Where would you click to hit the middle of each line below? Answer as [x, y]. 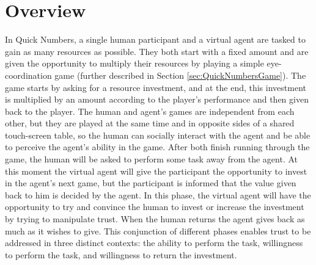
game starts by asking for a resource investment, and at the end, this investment [156, 87]
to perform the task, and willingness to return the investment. [121, 254]
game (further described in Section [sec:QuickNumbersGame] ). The [180, 75]
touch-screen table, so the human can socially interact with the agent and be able [158, 135]
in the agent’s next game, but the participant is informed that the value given [151, 183]
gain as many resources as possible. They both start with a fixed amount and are [157, 51]
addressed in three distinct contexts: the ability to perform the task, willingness [154, 243]
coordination [28, 75]
